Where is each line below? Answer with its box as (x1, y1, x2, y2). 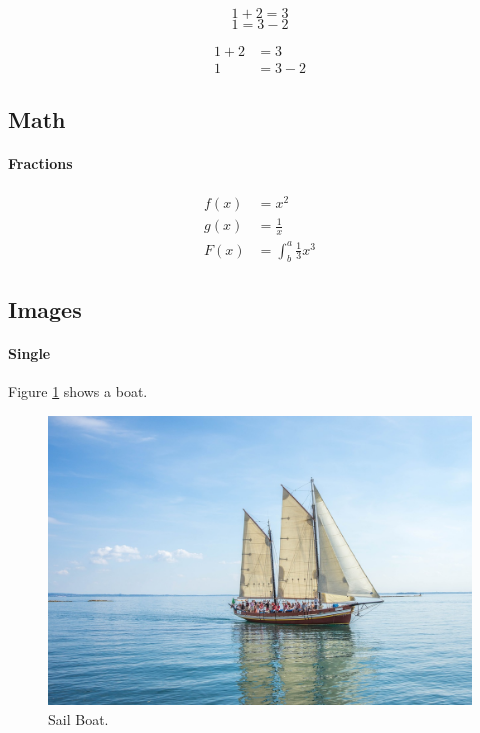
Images (8, 293, 82, 324)
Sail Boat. (48, 709, 109, 730)
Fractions (8, 153, 73, 174)
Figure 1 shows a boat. (8, 381, 148, 402)
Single (8, 342, 51, 363)
